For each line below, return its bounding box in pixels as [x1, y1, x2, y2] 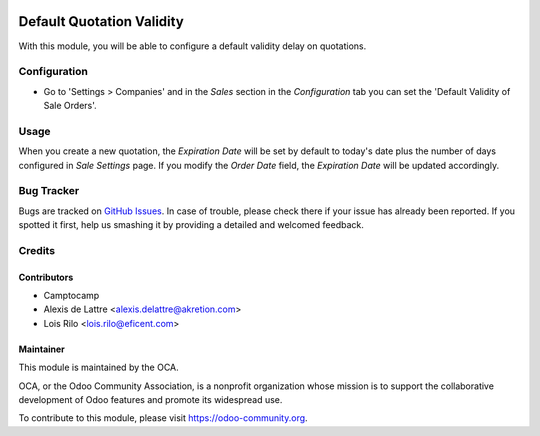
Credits [18, 243, 55, 257]
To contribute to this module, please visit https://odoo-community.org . [18, 412, 309, 424]
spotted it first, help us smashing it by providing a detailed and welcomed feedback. [18, 219, 364, 231]
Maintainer [18, 343, 65, 355]
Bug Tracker [18, 184, 80, 198]
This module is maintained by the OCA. [18, 361, 179, 374]
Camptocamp [43, 290, 100, 302]
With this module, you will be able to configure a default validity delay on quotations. [18, 40, 367, 52]
